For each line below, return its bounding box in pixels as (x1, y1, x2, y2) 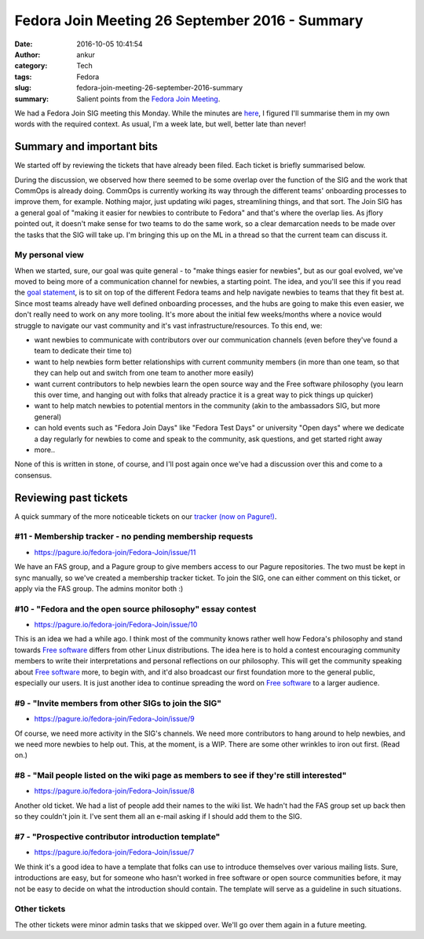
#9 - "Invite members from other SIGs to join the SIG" (14, 697, 222, 708)
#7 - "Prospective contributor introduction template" (14, 831, 221, 842)
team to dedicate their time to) (34, 346, 133, 356)
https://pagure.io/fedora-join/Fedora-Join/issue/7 (34, 848, 195, 857)
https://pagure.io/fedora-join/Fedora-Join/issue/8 (34, 786, 196, 796)
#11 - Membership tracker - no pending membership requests (14, 531, 254, 542)
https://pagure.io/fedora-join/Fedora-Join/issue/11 (34, 547, 196, 557)
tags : (14, 71, 32, 82)
